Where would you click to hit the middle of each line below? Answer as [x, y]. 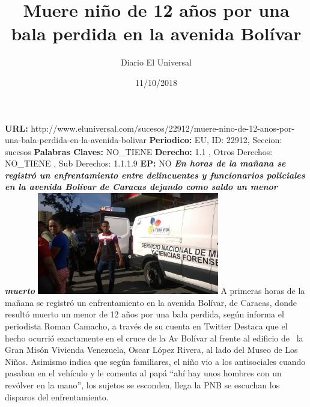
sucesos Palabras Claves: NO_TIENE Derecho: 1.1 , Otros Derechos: [139, 151]
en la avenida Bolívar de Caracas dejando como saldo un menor [141, 187]
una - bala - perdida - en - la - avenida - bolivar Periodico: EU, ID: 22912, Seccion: [144, 140]
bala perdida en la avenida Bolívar [156, 33]
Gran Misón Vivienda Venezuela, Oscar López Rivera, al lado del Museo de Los [151, 350]
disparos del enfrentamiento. [57, 396]
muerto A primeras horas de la [155, 291]
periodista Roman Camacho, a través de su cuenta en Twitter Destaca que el [146, 326]
